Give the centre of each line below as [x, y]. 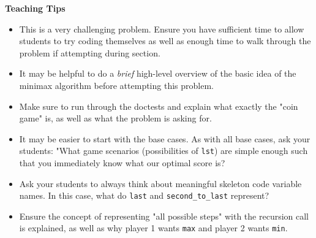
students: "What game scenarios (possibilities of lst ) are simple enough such [164, 151]
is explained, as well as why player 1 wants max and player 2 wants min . [153, 228]
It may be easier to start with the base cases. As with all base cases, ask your [165, 138]
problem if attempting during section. [90, 52]
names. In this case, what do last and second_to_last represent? [144, 195]
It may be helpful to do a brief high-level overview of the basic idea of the [158, 73]
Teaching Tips [35, 8]
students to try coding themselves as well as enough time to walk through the [165, 41]
